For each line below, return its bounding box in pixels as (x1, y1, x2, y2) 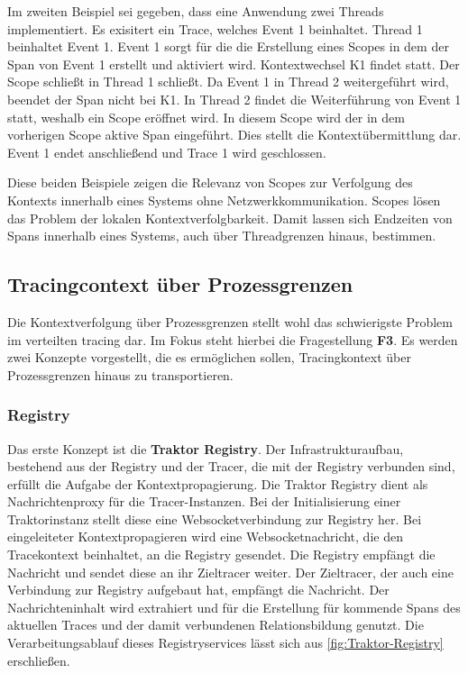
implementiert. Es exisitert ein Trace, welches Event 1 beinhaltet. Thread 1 (7, 19, 423, 38)
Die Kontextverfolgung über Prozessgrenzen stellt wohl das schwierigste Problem (7, 312, 453, 331)
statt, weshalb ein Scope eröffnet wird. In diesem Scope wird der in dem (7, 107, 405, 126)
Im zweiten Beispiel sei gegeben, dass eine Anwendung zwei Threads (7, 2, 384, 20)
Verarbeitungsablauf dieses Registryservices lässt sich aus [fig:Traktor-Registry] (7, 633, 444, 652)
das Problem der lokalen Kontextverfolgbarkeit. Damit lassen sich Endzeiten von (7, 208, 453, 227)
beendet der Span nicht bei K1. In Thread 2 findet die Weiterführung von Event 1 (7, 89, 462, 108)
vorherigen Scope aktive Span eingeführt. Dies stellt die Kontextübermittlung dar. (7, 125, 462, 144)
